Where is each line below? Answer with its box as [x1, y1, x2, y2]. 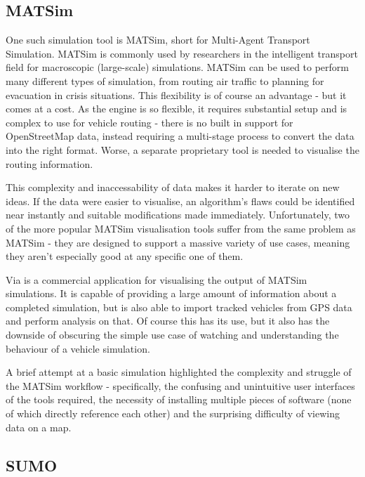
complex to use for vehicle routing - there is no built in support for [6, 115, 293, 129]
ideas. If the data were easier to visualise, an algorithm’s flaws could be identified [6, 193, 355, 208]
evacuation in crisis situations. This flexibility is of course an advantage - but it [6, 87, 347, 102]
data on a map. [6, 419, 72, 434]
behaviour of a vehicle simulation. [6, 341, 150, 355]
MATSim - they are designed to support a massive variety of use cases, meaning [6, 235, 350, 249]
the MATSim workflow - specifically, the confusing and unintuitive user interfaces [6, 378, 355, 393]
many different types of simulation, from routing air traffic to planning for [6, 73, 324, 88]
